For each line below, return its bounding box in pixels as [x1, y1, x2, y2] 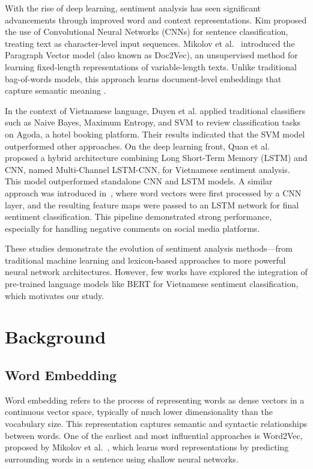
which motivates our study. [5, 289, 105, 301]
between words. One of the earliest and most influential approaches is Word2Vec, [5, 429, 303, 441]
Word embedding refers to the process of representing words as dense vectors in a [5, 393, 305, 406]
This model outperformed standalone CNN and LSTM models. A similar [5, 175, 273, 187]
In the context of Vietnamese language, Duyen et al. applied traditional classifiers [5, 104, 305, 116]
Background [5, 324, 106, 349]
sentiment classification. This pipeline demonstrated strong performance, [5, 210, 272, 223]
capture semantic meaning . [5, 84, 106, 97]
